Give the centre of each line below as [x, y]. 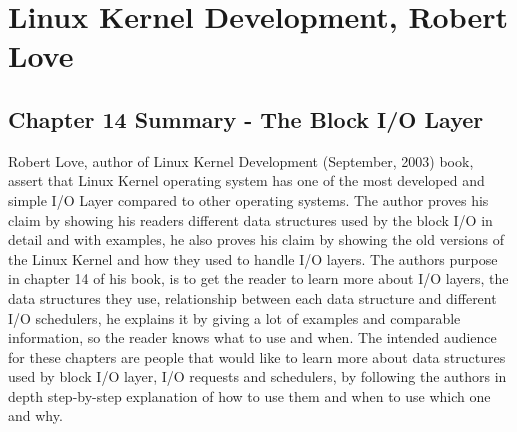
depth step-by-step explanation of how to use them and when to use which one [249, 395]
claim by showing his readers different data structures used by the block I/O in [250, 219]
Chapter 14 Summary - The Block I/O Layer [246, 118]
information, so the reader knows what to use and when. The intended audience [252, 337]
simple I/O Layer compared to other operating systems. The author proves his [248, 199]
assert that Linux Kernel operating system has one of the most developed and [246, 180]
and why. [35, 415]
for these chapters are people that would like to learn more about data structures [257, 356]
